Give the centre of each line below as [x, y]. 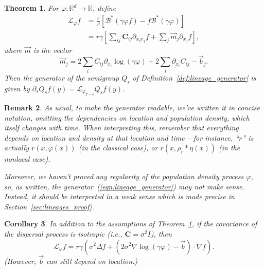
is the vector [52, 50]
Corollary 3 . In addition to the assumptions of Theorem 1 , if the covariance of [131, 224]
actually [16, 148]
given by [17, 88]
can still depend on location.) [92, 261]
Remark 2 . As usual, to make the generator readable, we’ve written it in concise [132, 107]
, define [104, 8]
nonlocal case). [27, 159]
